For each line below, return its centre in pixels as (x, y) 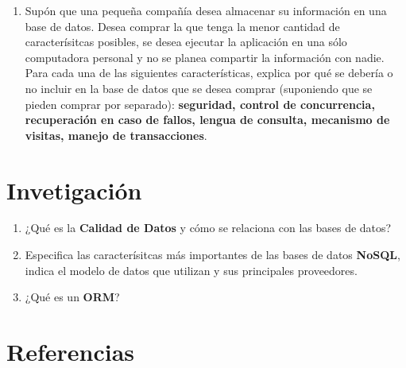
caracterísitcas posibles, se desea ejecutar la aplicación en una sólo (186, 42)
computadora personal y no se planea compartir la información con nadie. (205, 57)
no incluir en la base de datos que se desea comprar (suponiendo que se (199, 88)
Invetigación (74, 190)
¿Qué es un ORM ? (72, 297)
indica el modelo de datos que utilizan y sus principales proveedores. (191, 270)
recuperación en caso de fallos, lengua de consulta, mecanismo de (207, 120)
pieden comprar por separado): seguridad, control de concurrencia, (200, 104)
